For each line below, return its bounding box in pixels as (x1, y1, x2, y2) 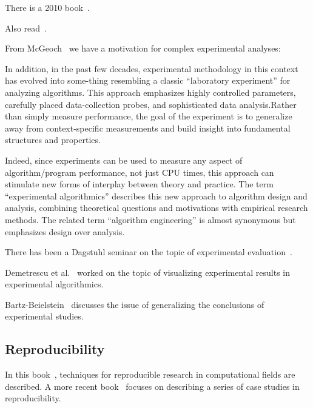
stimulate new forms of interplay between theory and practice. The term (5, 178, 274, 190)
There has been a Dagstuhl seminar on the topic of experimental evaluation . (5, 246, 292, 258)
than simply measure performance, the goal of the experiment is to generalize (5, 110, 292, 122)
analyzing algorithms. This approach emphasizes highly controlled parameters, (5, 85, 296, 98)
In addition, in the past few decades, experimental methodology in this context (5, 62, 298, 75)
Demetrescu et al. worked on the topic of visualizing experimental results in (5, 266, 291, 278)
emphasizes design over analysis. (5, 225, 125, 238)
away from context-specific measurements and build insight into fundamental (5, 121, 291, 134)
